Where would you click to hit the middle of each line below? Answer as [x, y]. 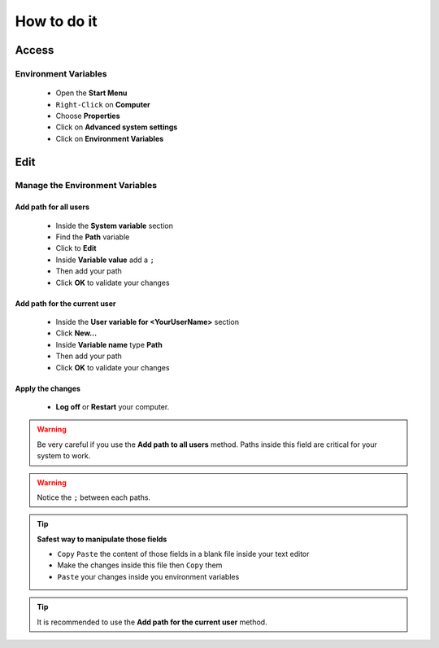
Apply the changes [48, 388]
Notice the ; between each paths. [93, 497]
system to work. [64, 456]
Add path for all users [52, 207]
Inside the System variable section [115, 225]
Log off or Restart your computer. [113, 406]
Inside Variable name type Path [109, 344]
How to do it [56, 21]
